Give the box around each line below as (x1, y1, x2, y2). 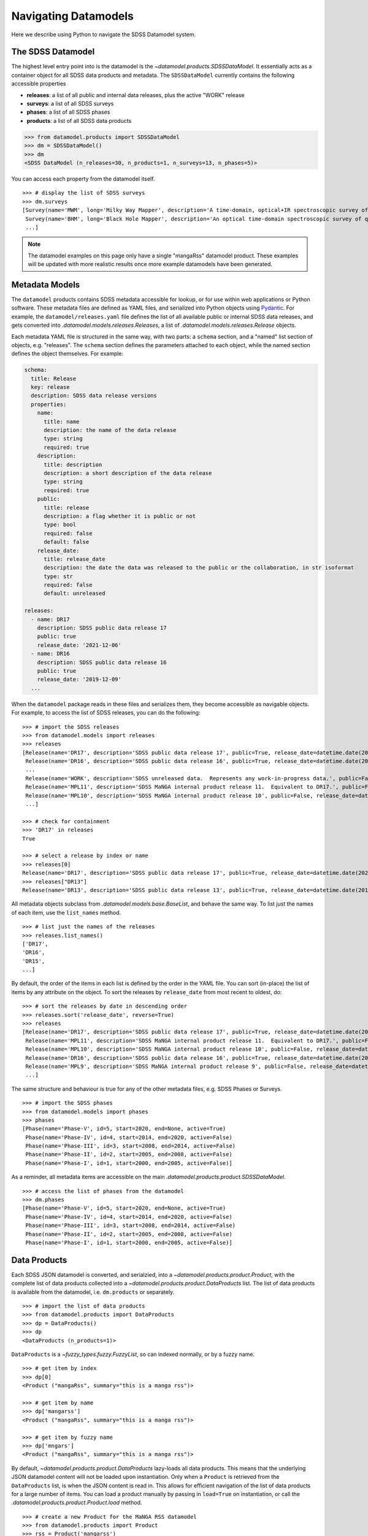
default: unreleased (44, 590, 105, 597)
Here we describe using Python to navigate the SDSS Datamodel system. (11, 31, 196, 38)
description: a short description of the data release (44, 469, 212, 476)
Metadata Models (11, 280, 80, 290)
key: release (31, 384, 70, 391)
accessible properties (11, 80, 67, 87)
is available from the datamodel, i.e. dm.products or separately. (11, 1288, 175, 1296)
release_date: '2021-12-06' (37, 641, 122, 648)
